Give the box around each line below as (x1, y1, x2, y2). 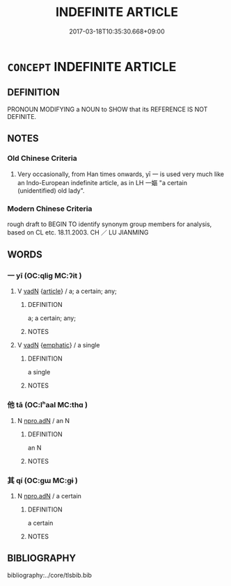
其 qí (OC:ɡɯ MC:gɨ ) (7, 475, 78, 485)
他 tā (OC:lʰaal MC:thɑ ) (7, 400, 88, 410)
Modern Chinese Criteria (7, 204, 93, 214)
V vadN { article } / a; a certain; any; (17, 287, 117, 296)
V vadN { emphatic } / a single (17, 341, 100, 349)
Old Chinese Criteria (7, 154, 78, 164)
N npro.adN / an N (17, 416, 70, 425)
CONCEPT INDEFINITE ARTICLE (7, 58, 177, 74)
